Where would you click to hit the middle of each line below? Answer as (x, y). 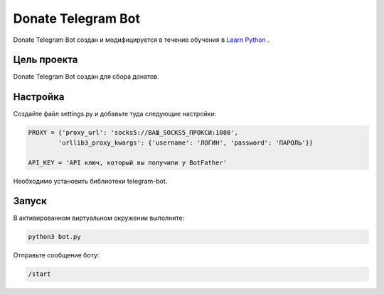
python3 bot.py (54, 237)
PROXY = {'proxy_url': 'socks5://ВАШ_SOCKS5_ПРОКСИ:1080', (133, 133)
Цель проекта (46, 60)
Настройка (39, 97)
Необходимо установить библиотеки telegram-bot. (90, 181)
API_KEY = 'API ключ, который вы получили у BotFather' (128, 162)
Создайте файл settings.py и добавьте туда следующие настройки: (115, 114)
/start (39, 274)
